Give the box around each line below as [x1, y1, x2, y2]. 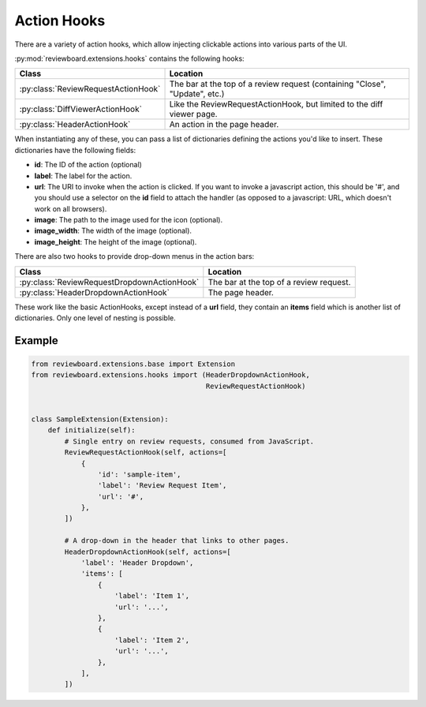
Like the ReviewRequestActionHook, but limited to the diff [169, 99, 383, 110]
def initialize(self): [47, 426, 136, 435]
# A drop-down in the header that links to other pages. [64, 537, 290, 545]
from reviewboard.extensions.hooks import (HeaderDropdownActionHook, [31, 371, 311, 380]
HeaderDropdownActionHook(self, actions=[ [64, 547, 232, 556]
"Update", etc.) [169, 88, 225, 99]
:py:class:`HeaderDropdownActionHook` [19, 286, 170, 297]
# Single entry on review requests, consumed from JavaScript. [64, 436, 315, 446]
